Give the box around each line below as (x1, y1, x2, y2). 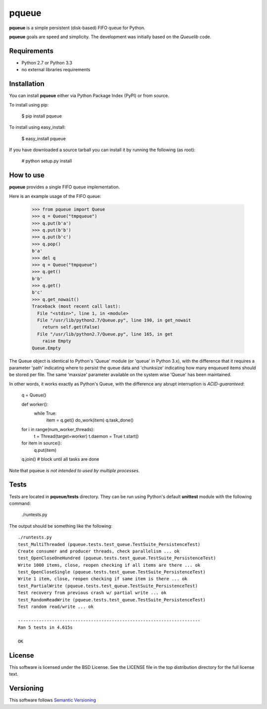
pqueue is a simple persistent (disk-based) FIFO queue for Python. (9, 25, 145, 31)
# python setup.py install (21, 158, 72, 164)
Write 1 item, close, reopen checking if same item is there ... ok (18, 576, 187, 582)
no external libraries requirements (21, 67, 90, 73)
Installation (9, 80, 44, 88)
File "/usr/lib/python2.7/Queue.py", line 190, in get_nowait (37, 318, 191, 323)
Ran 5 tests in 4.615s (18, 625, 73, 630)
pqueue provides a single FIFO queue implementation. (9, 184, 120, 190)
